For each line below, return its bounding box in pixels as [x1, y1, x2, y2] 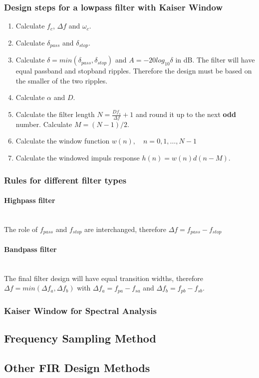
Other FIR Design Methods [4, 359, 150, 375]
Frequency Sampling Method [4, 330, 156, 346]
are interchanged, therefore [84, 223, 166, 234]
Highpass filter [4, 195, 55, 205]
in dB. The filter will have [175, 54, 255, 65]
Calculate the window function [15, 135, 110, 146]
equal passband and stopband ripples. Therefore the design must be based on [15, 65, 252, 76]
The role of [4, 223, 38, 234]
